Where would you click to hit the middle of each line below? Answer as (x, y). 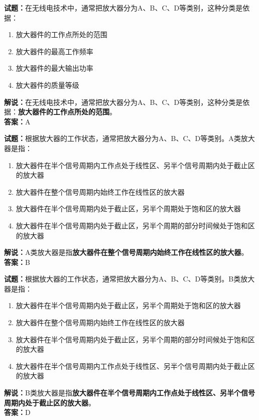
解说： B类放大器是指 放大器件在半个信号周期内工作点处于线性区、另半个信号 (129, 393)
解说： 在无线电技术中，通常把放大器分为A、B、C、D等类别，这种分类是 (123, 102)
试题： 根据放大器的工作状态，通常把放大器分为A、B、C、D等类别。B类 (122, 279)
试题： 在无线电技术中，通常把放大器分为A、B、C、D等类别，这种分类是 (123, 8)
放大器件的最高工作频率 (54, 51)
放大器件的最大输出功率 (54, 68)
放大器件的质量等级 (47, 85)
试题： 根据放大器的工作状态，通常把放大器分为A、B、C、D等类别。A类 (122, 138)
